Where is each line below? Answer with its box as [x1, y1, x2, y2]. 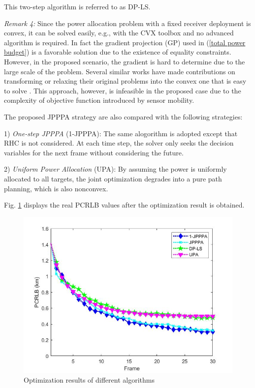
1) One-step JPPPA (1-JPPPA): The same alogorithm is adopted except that [4, 128, 238, 138]
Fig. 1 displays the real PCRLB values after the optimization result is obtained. [4, 200, 245, 210]
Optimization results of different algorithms [24, 375, 155, 385]
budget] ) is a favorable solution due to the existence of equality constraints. [4, 47, 231, 57]
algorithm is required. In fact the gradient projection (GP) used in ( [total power [4, 37, 246, 47]
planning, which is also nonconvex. [4, 183, 108, 193]
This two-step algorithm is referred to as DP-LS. [4, 1, 151, 11]
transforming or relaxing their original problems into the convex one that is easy [4, 76, 247, 86]
